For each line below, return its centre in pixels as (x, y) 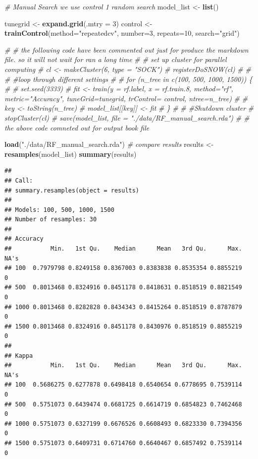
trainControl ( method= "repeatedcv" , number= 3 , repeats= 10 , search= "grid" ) (122, 33)
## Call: (19, 180)
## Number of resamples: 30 (51, 220)
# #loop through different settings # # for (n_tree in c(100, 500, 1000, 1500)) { (129, 79)
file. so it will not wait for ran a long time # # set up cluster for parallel (116, 59)
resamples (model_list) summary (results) (71, 154)
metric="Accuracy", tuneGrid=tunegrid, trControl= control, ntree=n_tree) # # (126, 98)
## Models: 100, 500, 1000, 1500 (59, 210)
